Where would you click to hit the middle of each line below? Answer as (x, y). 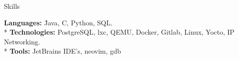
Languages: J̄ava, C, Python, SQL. (58, 22)
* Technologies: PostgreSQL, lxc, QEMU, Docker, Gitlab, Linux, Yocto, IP (119, 32)
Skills (12, 6)
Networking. (22, 41)
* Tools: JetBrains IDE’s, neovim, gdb (63, 51)
